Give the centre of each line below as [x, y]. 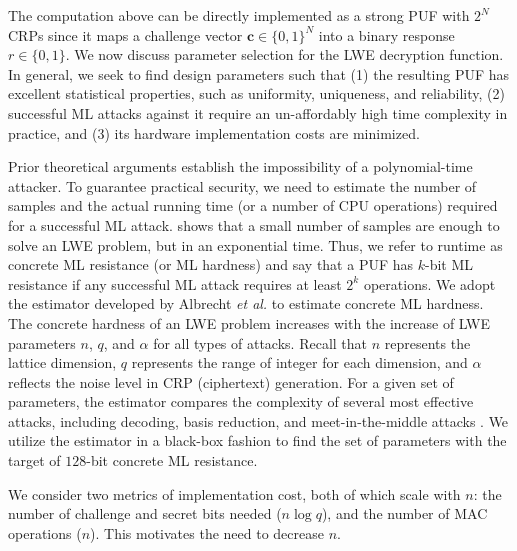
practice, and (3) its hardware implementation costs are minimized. [214, 132]
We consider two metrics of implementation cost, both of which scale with [234, 493]
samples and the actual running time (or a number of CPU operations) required [253, 205]
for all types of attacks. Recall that [260, 342]
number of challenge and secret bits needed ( [145, 513]
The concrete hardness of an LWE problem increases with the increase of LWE [249, 322]
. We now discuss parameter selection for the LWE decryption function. [284, 54]
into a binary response [386, 34]
